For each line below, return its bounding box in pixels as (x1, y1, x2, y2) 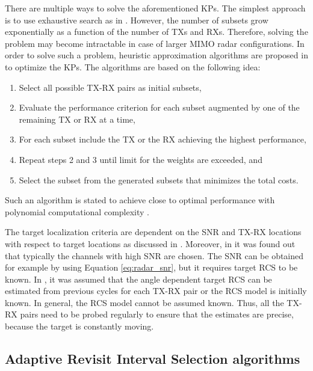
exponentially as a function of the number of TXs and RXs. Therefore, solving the (5, 25, 308, 38)
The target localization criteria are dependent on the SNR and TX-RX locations (5, 225, 302, 238)
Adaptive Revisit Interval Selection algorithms (5, 349, 300, 368)
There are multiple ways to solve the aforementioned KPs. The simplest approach (5, 2, 306, 14)
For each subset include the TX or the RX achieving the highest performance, (19, 133, 306, 146)
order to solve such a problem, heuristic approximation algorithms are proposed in (5, 49, 308, 61)
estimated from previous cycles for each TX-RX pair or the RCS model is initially (5, 284, 307, 297)
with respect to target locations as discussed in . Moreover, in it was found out (5, 237, 296, 250)
